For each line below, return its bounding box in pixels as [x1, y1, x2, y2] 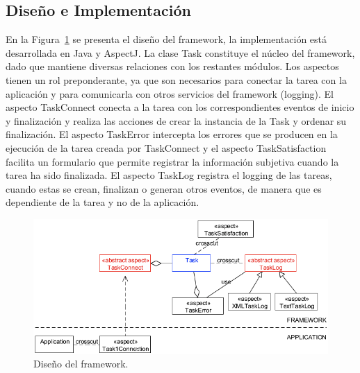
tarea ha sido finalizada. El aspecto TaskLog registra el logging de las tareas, [6, 168, 332, 182]
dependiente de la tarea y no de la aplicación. [6, 195, 199, 209]
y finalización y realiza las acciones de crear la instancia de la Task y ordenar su [6, 113, 347, 128]
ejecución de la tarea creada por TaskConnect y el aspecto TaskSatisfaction [6, 140, 327, 155]
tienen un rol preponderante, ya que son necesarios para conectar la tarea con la [6, 72, 347, 87]
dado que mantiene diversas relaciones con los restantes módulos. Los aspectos [6, 59, 339, 73]
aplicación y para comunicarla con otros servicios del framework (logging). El [6, 86, 334, 101]
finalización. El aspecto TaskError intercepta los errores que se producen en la [6, 127, 338, 141]
